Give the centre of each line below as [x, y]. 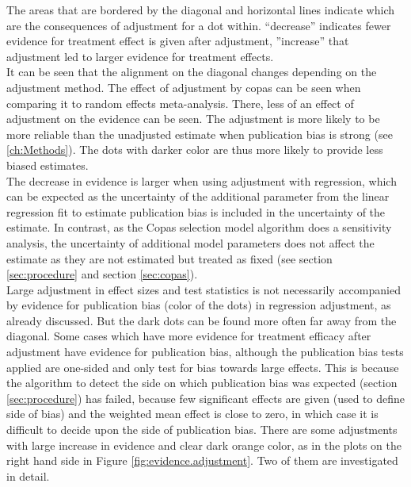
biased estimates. [48, 165]
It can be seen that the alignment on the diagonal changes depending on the [192, 72]
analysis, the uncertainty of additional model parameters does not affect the [190, 242]
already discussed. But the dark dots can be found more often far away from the [202, 320]
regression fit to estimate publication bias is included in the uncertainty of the [196, 211]
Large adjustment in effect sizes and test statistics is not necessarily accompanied [204, 289]
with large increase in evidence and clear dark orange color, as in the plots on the [204, 445]
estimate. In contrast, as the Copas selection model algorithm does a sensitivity [199, 227]
